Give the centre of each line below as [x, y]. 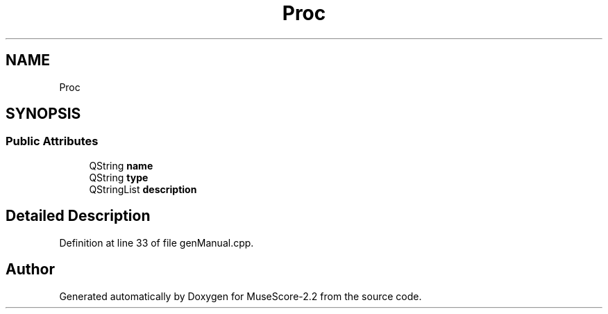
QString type [119, 177]
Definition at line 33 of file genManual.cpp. [157, 242]
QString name [121, 165]
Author [30, 270]
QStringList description [143, 189]
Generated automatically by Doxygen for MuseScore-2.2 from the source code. [240, 296]
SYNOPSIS [43, 114]
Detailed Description [78, 216]
